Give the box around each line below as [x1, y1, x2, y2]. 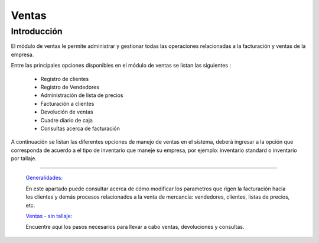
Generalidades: [25, 174, 63, 182]
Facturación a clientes [40, 100, 95, 107]
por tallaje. [11, 155, 37, 162]
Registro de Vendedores [40, 83, 100, 90]
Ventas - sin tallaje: [25, 213, 73, 220]
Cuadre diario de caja [40, 116, 93, 124]
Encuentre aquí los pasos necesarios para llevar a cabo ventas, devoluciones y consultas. [25, 223, 245, 231]
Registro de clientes [40, 75, 89, 82]
